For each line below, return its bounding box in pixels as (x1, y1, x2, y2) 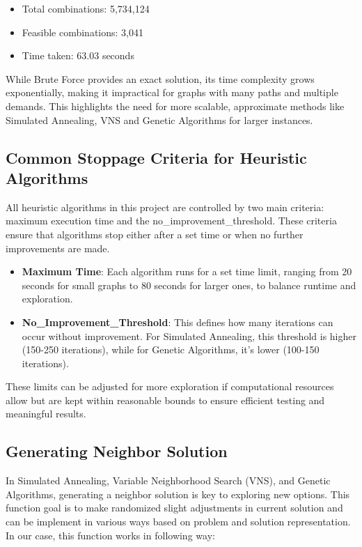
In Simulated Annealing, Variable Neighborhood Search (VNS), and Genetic (6, 473, 331, 488)
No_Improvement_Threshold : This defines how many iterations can (22, 314, 333, 329)
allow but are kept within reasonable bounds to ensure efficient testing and (6, 392, 325, 407)
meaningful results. (6, 406, 86, 421)
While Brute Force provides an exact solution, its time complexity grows (6, 71, 315, 86)
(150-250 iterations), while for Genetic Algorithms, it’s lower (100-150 (22, 342, 320, 357)
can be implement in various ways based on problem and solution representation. (6, 514, 351, 529)
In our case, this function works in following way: (6, 527, 215, 542)
